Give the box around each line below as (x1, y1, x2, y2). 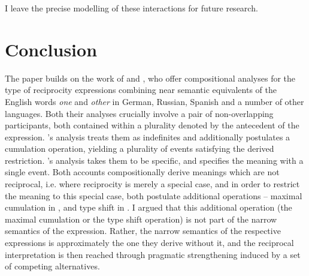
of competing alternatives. (5, 260, 100, 272)
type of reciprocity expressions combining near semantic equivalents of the (5, 83, 277, 96)
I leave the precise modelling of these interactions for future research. (5, 2, 258, 14)
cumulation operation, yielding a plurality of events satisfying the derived (5, 142, 274, 155)
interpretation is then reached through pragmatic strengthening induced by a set (5, 248, 301, 260)
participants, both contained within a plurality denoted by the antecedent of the (5, 119, 299, 131)
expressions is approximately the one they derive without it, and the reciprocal (5, 236, 294, 249)
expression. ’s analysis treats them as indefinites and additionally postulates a (5, 130, 290, 143)
